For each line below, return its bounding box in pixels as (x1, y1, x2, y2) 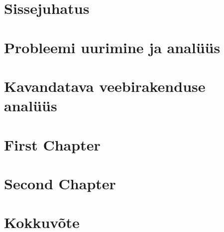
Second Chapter (4, 173, 116, 193)
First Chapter (4, 134, 101, 155)
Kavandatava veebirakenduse (4, 76, 206, 96)
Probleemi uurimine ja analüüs (4, 37, 221, 57)
